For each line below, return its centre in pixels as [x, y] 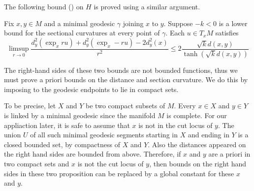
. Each [175, 33]
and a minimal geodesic [79, 23]
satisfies [227, 33]
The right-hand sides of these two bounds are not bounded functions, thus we [121, 70]
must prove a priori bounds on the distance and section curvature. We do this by [126, 80]
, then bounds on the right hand [198, 163]
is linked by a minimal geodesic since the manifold [80, 115]
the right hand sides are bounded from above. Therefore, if [93, 154]
